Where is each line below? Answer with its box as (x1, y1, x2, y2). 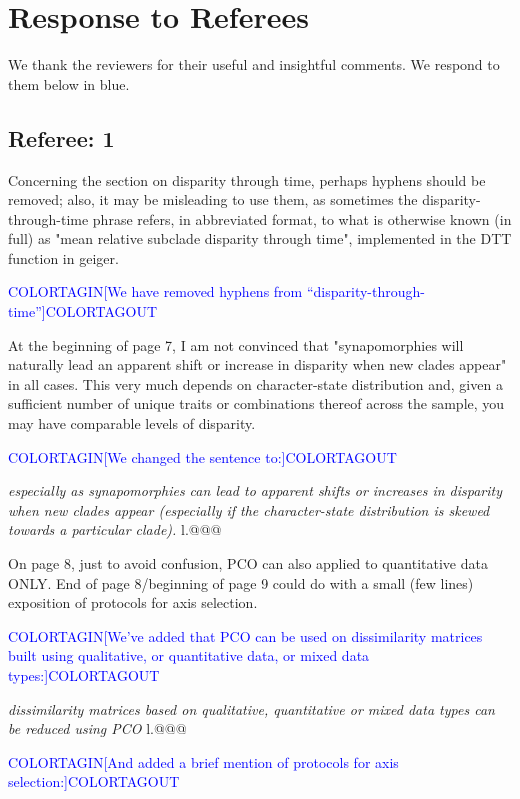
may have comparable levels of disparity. (8, 413, 256, 434)
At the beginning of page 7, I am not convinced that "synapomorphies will (8, 334, 464, 355)
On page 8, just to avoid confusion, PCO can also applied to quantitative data (8, 553, 488, 574)
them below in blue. (8, 73, 130, 94)
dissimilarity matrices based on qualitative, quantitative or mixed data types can (8, 698, 495, 719)
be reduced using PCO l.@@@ (8, 718, 187, 739)
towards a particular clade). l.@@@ (8, 519, 222, 540)
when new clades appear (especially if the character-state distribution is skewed (8, 499, 490, 520)
